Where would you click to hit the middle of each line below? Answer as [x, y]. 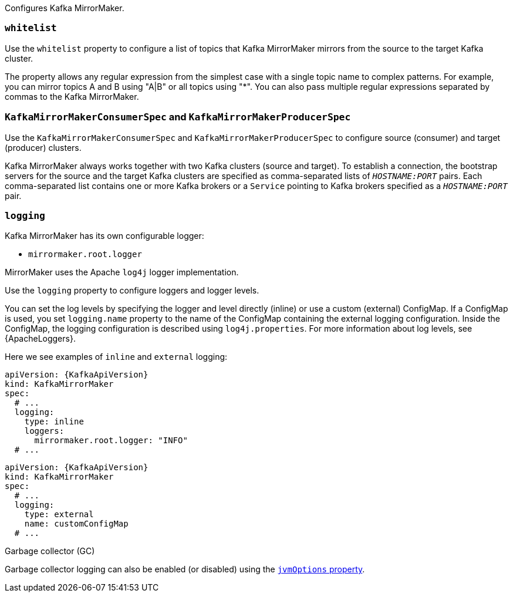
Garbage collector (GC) [50, 551]
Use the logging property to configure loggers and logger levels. [132, 291]
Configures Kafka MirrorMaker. [65, 8]
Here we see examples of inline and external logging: [116, 357]
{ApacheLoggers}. [40, 339]
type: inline [54, 422]
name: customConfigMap [76, 524]
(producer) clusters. [43, 147]
